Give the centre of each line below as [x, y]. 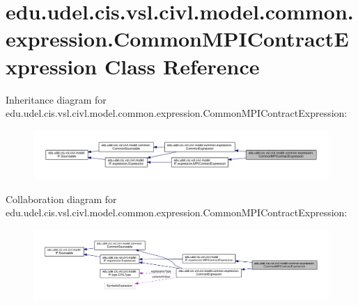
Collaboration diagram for [61, 199]
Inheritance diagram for [56, 99]
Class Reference [182, 66]
